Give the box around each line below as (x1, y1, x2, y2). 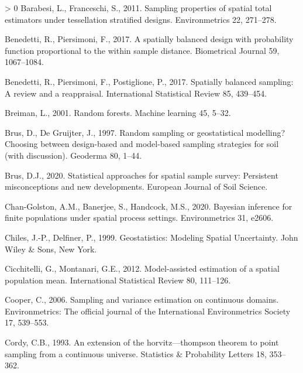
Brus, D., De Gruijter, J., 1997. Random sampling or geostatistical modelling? (5, 126, 285, 138)
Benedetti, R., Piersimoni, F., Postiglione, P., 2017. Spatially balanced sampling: (5, 75, 294, 87)
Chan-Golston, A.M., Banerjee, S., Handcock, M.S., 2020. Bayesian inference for (5, 200, 292, 212)
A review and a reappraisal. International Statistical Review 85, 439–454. (5, 87, 267, 99)
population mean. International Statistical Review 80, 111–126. (5, 273, 231, 286)
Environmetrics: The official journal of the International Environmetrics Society (5, 304, 291, 317)
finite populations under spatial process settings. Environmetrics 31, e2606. (5, 211, 274, 224)
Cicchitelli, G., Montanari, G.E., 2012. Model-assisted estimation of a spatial (5, 262, 280, 275)
